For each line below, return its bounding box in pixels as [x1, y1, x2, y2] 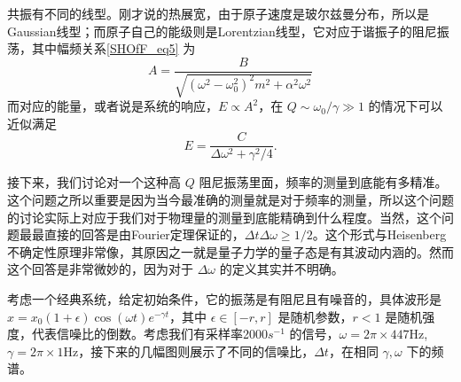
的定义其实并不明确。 [219, 260, 344, 278]
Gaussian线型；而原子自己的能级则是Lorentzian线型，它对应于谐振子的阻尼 [7, 21, 437, 40]
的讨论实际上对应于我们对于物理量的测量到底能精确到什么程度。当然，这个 [7, 207, 441, 226]
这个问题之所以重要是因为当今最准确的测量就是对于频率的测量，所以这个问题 [7, 191, 454, 209]
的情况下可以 [368, 97, 443, 115]
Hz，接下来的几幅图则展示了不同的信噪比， [63, 341, 315, 360]
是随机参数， [277, 307, 353, 325]
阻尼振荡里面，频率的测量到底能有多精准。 [199, 173, 448, 191]
